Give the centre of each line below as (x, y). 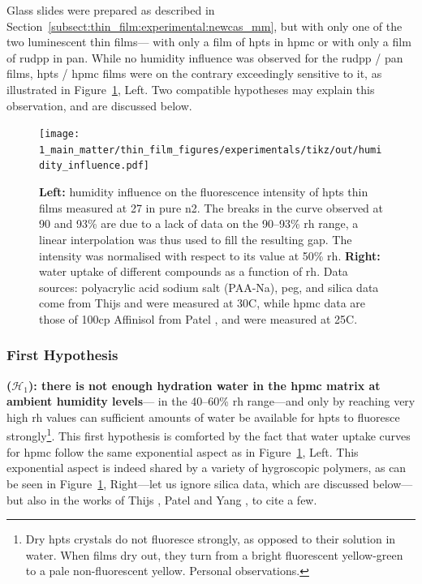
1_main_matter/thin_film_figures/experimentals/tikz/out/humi (211, 150)
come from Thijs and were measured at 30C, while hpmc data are (202, 303)
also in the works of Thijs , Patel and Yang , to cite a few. (172, 499)
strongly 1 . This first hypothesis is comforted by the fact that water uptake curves (209, 435)
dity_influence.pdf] (95, 166)
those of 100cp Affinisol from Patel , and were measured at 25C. (198, 318)
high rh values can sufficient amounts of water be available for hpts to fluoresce (203, 417)
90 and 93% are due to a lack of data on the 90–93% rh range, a (199, 223)
